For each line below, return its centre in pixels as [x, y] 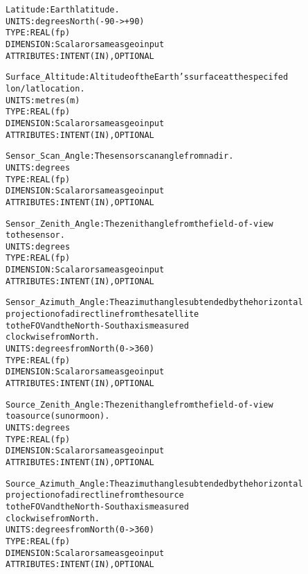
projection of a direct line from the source [95, 495]
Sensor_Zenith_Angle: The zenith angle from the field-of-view [139, 224]
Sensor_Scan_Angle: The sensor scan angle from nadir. [120, 156]
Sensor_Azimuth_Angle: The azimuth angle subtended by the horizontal [154, 303]
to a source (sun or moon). [58, 416]
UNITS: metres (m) [43, 100]
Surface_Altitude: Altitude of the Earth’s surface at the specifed [147, 77]
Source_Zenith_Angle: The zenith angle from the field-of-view [139, 405]
